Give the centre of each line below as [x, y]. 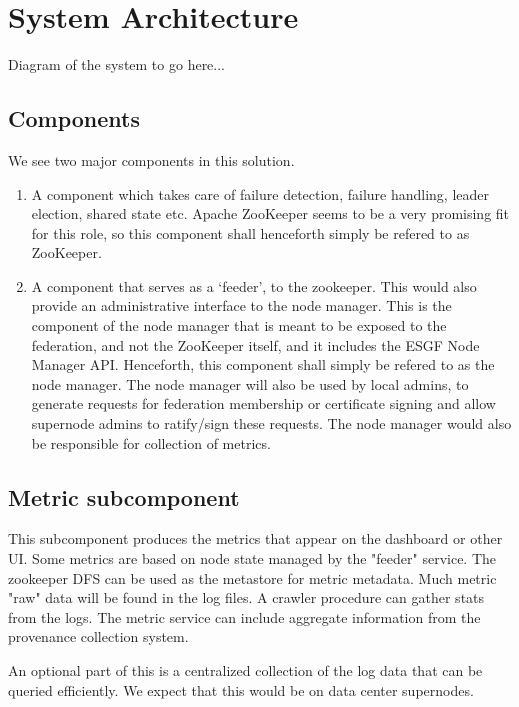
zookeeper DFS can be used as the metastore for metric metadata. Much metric [252, 577]
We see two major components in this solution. [151, 159]
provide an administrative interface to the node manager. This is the [241, 305]
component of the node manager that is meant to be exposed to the [239, 325]
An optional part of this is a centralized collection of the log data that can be [245, 670]
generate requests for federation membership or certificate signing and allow [263, 403]
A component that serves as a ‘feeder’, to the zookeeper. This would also [254, 285]
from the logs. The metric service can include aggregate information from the [244, 616]
